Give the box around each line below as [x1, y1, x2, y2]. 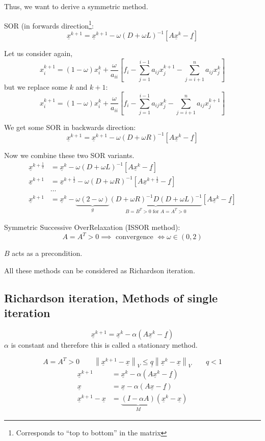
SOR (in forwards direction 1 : [4, 18, 94, 31]
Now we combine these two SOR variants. [4, 149, 135, 160]
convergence [116, 234, 153, 241]
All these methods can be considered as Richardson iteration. [4, 265, 195, 275]
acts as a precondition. [12, 248, 83, 258]
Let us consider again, [4, 48, 73, 59]
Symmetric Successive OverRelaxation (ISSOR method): [4, 222, 180, 232]
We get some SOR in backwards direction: [4, 121, 136, 132]
